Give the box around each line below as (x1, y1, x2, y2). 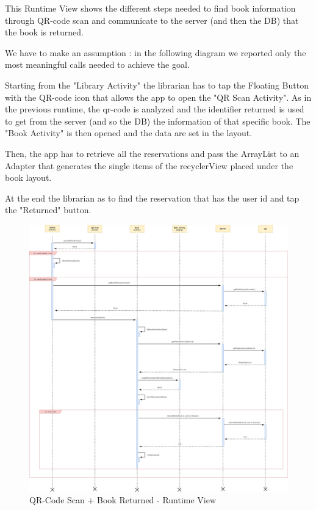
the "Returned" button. (5, 203, 92, 216)
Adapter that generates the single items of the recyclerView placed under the (5, 159, 293, 172)
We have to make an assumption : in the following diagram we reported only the (5, 46, 306, 59)
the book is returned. (5, 26, 84, 38)
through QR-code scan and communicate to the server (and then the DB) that (5, 13, 299, 26)
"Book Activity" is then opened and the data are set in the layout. (5, 126, 253, 139)
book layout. (5, 171, 52, 184)
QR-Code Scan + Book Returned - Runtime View (29, 494, 217, 506)
